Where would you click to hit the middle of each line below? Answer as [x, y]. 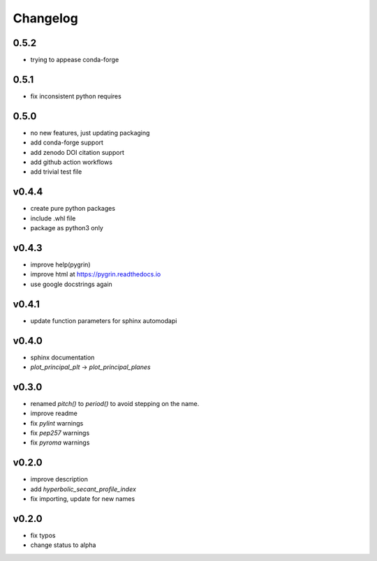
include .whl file [53, 218]
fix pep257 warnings [60, 433]
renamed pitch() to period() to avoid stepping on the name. [115, 403]
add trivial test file [56, 172]
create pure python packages [73, 209]
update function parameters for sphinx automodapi [104, 320]
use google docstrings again [72, 284]
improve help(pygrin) [60, 264]
